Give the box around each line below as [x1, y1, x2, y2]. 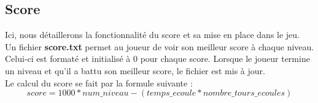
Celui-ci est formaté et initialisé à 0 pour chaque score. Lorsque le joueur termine [5, 52, 310, 65]
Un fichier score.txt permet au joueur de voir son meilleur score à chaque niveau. [5, 40, 314, 53]
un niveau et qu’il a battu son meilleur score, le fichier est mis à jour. [5, 64, 265, 77]
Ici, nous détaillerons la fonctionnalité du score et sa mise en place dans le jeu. [5, 28, 300, 41]
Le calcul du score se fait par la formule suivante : [5, 76, 193, 89]
